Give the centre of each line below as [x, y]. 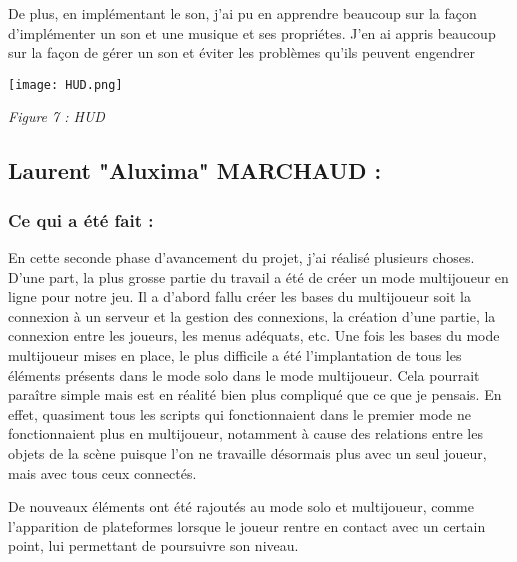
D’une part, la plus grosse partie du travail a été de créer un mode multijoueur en [258, 276]
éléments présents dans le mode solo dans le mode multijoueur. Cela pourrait [244, 374]
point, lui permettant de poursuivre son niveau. [153, 545]
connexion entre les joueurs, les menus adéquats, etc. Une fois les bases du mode [254, 335]
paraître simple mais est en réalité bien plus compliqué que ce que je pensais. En [255, 394]
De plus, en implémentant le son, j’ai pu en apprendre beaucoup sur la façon [242, 13]
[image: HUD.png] [65, 84]
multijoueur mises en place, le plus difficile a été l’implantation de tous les [235, 355]
